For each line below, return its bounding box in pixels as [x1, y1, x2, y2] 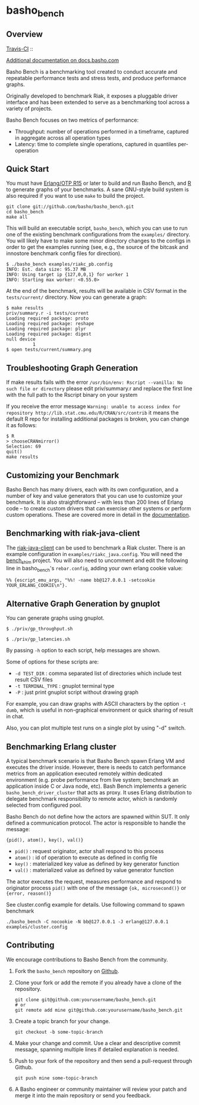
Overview [6, 29, 43, 39]
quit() [6, 449, 23, 455]
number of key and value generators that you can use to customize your [6, 492, 183, 500]
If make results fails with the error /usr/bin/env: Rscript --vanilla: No [6, 378, 183, 386]
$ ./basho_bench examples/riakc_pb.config [6, 261, 113, 267]
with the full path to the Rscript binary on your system [6, 392, 138, 399]
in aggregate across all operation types [14, 134, 111, 141]
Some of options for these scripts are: [6, 658, 99, 665]
